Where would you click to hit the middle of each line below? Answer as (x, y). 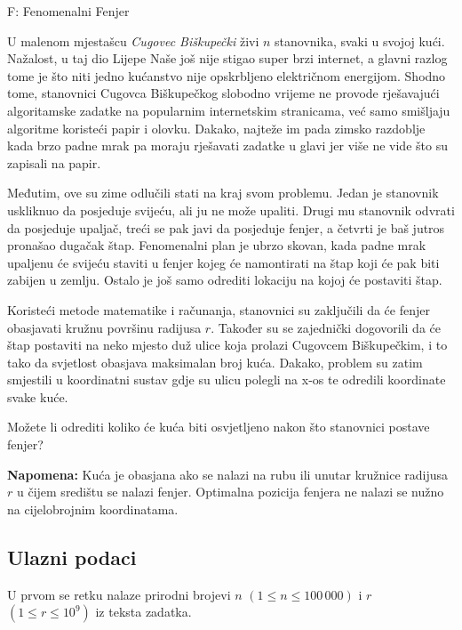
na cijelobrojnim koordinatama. (93, 509)
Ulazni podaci (72, 557)
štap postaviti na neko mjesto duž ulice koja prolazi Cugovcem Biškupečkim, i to (227, 345)
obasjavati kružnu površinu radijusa (104, 327)
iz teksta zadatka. (143, 612)
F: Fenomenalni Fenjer (68, 11)
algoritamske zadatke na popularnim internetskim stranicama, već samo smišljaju (229, 110)
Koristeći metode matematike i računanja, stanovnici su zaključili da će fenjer (219, 309)
